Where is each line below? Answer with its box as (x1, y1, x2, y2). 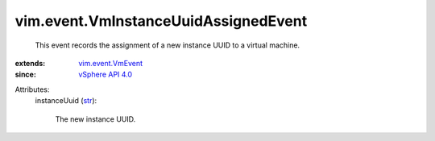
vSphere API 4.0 (78, 69, 133, 80)
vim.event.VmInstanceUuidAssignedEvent (14, 12, 308, 30)
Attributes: (14, 85, 50, 94)
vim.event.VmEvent (78, 58, 143, 68)
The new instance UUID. (55, 114, 136, 124)
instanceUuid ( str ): (35, 96, 97, 106)
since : (14, 69, 36, 80)
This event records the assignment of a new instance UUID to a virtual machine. (35, 40, 300, 50)
